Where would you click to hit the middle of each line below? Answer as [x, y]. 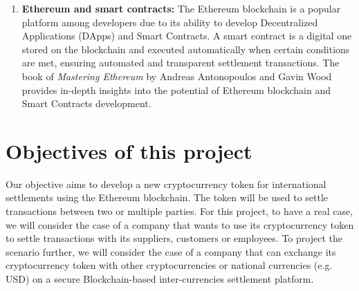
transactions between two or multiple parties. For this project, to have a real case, [179, 211]
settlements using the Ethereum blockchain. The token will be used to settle [167, 197]
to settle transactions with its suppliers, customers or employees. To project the [174, 238]
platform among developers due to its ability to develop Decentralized [170, 22]
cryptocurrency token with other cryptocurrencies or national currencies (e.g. [169, 265]
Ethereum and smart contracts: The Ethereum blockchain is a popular [181, 8]
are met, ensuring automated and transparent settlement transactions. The [181, 63]
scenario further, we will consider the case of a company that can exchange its [171, 251]
